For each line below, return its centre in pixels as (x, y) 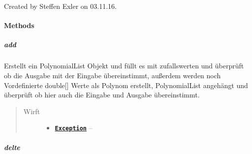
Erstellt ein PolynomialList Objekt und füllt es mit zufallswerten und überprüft (124, 66)
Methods (19, 25)
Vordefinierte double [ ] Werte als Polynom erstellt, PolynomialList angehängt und (126, 85)
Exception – (74, 128)
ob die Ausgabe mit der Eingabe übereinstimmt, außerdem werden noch (112, 75)
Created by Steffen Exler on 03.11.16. (60, 6)
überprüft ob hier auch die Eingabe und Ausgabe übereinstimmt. (102, 95)
